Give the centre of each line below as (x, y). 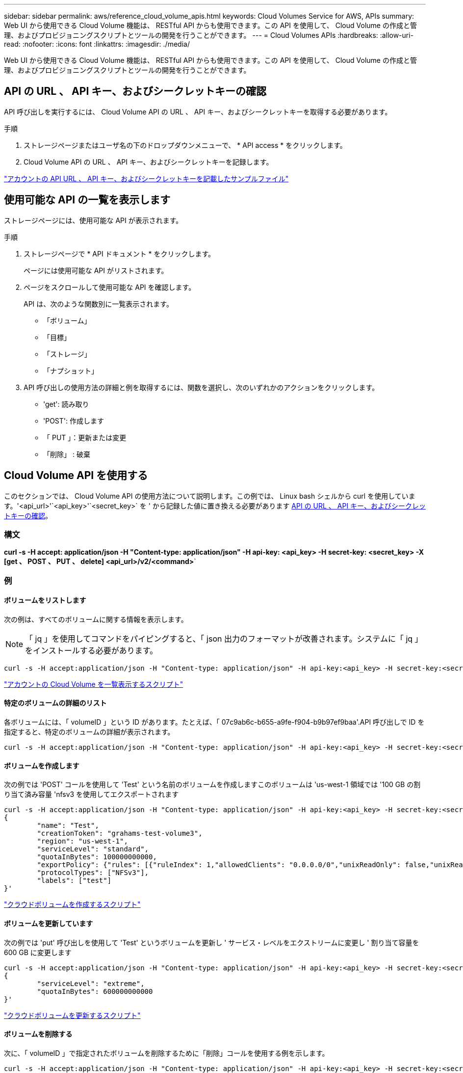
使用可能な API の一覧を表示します (87, 200)
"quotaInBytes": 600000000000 (95, 991)
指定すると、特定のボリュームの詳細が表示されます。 (89, 732)
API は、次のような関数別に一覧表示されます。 (98, 304)
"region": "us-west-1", (82, 841)
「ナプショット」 (71, 370)
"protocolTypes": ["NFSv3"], (93, 873)
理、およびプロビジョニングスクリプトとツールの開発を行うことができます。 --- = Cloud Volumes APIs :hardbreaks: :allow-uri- (209, 35)
